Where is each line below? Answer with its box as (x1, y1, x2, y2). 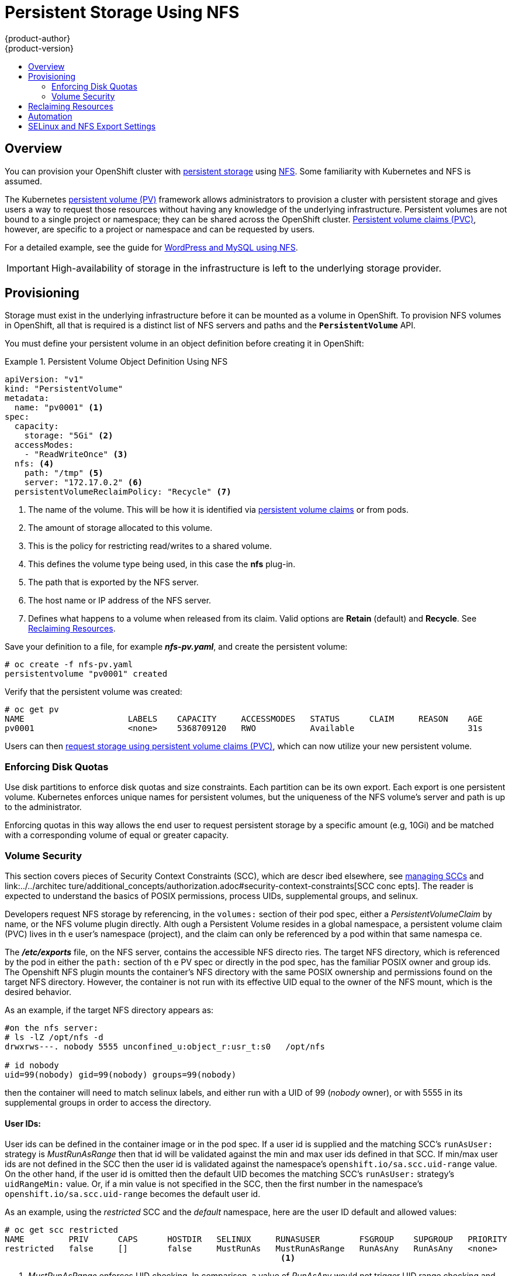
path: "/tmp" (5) (24, 468, 103, 478)
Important (6, 262, 49, 274)
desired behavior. (5, 986, 71, 997)
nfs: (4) (14, 459, 54, 469)
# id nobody (5, 1060, 59, 1070)
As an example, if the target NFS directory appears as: (5, 1004, 214, 1015)
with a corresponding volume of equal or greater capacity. (5, 830, 229, 841)
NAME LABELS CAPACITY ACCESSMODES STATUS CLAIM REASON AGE (5, 714, 483, 724)
